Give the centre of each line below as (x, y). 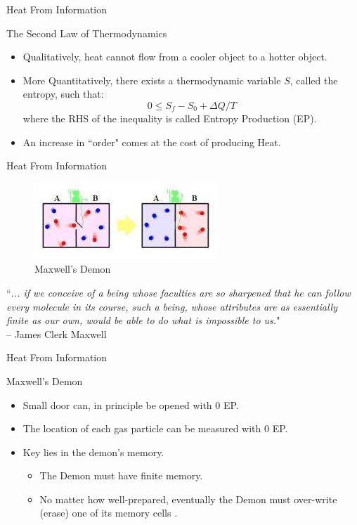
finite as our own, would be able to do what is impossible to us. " (143, 320)
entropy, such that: (63, 94)
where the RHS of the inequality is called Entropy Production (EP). (170, 118)
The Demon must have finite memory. (121, 475)
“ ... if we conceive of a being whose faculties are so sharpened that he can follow (178, 292)
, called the (314, 80)
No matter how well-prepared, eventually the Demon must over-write (188, 499)
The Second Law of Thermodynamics (87, 33)
